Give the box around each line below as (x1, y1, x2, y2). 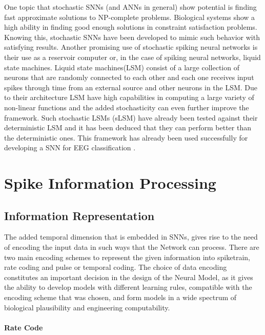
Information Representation (4, 207, 155, 223)
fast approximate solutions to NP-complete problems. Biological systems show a (4, 11, 255, 22)
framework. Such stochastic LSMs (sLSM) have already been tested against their (4, 112, 258, 123)
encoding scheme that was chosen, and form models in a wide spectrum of (4, 292, 237, 303)
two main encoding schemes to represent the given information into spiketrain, (4, 251, 250, 262)
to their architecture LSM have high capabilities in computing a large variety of (4, 92, 254, 103)
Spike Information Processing (4, 172, 216, 193)
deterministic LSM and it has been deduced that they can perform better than (4, 122, 251, 133)
